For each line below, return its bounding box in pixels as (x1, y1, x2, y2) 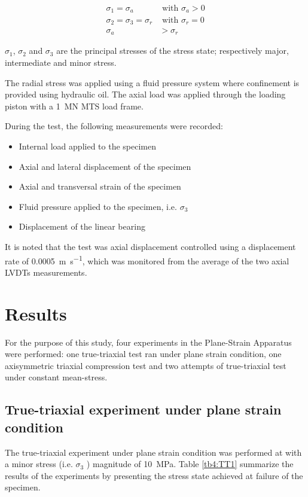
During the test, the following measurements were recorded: (5, 120, 223, 132)
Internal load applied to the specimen (19, 140, 156, 153)
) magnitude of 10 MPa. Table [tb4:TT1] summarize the (86, 458, 294, 470)
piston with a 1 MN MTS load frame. (5, 99, 144, 112)
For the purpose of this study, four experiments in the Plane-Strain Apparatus (5, 336, 292, 348)
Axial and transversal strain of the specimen (19, 180, 181, 193)
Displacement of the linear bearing (19, 220, 145, 233)
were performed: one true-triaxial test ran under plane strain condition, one (5, 347, 282, 360)
